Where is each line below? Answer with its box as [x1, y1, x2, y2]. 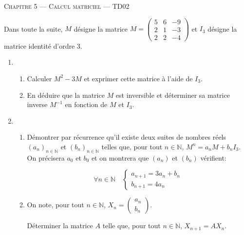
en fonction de [65, 99, 108, 109]
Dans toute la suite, [4, 23, 63, 34]
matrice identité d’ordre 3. [4, 40, 82, 51]
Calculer [27, 73, 52, 83]
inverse [27, 99, 48, 109]
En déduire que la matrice [27, 90, 105, 100]
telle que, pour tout [102, 220, 161, 231]
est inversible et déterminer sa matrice [115, 90, 230, 100]
